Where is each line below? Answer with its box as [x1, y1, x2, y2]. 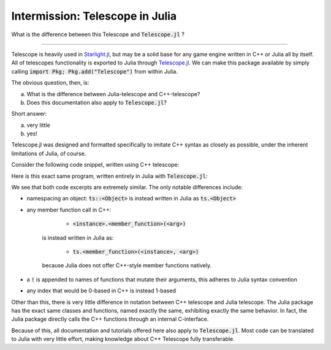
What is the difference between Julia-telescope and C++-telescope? [26, 90, 200, 97]
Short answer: [11, 110, 47, 118]
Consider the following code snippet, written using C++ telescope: [11, 161, 180, 169]
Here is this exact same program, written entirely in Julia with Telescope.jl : [11, 172, 208, 180]
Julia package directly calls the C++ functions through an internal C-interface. [11, 316, 209, 323]
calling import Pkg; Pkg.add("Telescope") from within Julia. [11, 67, 178, 75]
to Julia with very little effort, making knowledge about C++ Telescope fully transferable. [11, 335, 235, 343]
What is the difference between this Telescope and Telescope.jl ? [11, 31, 185, 38]
